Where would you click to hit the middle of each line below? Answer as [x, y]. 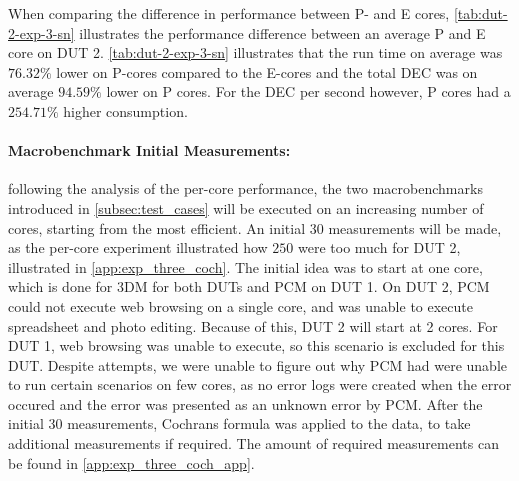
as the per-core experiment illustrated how [138, 247]
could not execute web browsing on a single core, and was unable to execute [240, 305]
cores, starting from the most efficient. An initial [157, 227]
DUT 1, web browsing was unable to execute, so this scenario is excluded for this [256, 345]
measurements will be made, [415, 227]
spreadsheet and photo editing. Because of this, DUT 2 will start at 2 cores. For [253, 325]
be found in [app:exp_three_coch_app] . [131, 462]
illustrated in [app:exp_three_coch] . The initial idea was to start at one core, [245, 266]
